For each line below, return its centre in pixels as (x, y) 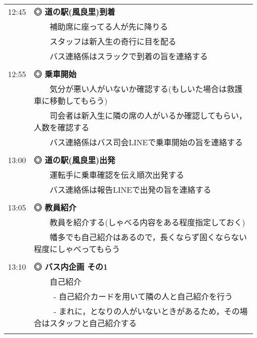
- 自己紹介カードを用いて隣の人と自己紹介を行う (143, 296)
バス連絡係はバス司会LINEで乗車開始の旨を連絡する (146, 142)
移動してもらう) (79, 101)
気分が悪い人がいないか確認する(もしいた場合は (138, 89)
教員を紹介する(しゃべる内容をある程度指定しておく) (147, 222)
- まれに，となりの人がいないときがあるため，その (147, 311)
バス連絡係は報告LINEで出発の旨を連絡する (130, 190)
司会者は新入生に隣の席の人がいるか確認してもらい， (148, 115)
